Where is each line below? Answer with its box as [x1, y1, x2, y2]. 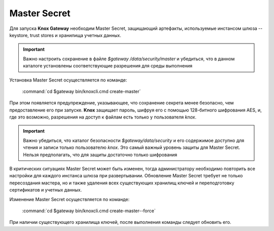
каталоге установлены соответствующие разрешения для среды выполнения [23, 63, 193, 69]
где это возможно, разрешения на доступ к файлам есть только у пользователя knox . [9, 114, 196, 120]
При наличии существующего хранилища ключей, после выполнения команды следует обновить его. [9, 219, 231, 225]
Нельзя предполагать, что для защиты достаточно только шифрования [23, 151, 178, 158]
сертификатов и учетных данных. [9, 187, 82, 193]
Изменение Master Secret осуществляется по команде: [9, 196, 129, 202]
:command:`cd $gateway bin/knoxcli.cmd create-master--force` [22, 208, 156, 214]
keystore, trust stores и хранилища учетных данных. [9, 32, 121, 38]
